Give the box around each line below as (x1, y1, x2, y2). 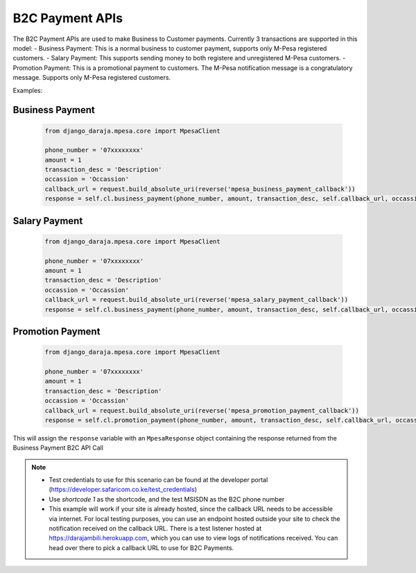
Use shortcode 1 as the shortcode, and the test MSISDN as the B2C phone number (49, 495, 285, 503)
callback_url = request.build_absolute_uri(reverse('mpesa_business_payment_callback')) (44, 185, 356, 193)
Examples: (12, 86, 43, 94)
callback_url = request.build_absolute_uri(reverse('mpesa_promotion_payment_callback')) (44, 407, 360, 414)
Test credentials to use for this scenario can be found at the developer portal (49, 476, 268, 484)
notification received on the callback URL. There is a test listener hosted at (49, 524, 262, 532)
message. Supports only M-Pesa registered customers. (12, 74, 171, 82)
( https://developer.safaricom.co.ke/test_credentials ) (49, 486, 198, 494)
